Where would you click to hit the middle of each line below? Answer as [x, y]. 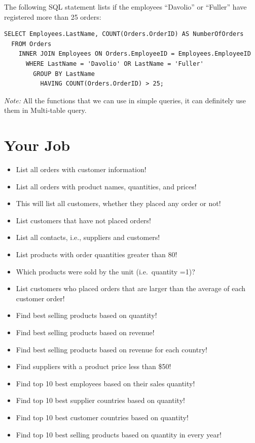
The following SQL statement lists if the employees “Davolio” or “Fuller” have [125, 7]
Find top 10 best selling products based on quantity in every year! [119, 434]
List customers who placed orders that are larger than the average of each [131, 288]
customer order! [40, 298]
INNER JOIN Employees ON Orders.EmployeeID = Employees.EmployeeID [135, 54]
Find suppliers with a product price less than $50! [94, 366]
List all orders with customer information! [81, 169]
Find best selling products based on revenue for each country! [112, 349]
